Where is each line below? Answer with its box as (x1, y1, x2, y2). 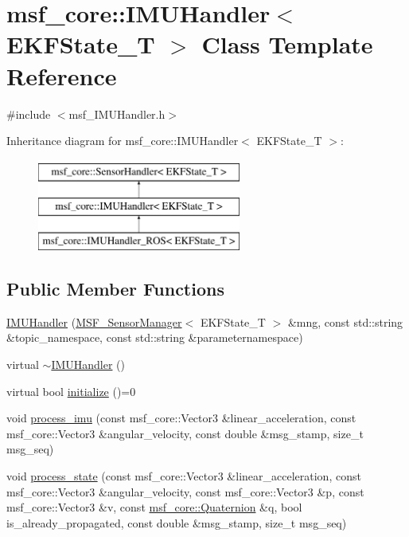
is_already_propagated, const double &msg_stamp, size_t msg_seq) (6, 514, 347, 531)
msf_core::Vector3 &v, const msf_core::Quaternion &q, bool (6, 499, 302, 515)
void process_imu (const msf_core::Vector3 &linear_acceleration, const (6, 410, 356, 426)
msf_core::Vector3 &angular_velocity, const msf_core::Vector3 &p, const (6, 483, 364, 500)
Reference (6, 59, 117, 92)
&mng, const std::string (287, 313, 403, 330)
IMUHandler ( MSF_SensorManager (6, 313, 182, 330)
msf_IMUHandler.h (68, 105, 166, 122)
